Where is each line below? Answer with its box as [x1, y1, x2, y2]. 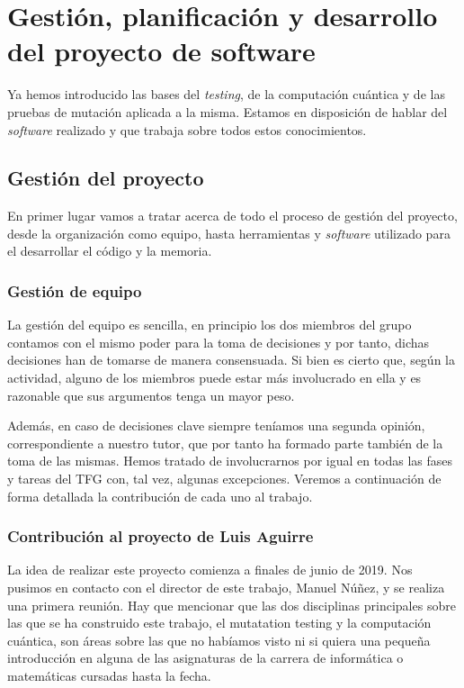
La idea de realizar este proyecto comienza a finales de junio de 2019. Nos [7, 560, 413, 579]
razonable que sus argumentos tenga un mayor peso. [7, 385, 295, 404]
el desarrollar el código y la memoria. [7, 241, 212, 260]
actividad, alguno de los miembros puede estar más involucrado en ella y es [7, 368, 422, 387]
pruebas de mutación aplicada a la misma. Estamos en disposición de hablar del [7, 102, 448, 121]
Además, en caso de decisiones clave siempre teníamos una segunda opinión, [7, 416, 425, 435]
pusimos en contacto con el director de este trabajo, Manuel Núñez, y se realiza [7, 578, 445, 597]
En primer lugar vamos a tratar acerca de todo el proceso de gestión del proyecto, [7, 206, 458, 225]
